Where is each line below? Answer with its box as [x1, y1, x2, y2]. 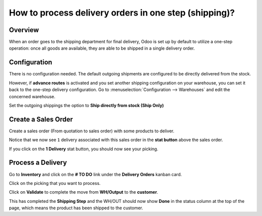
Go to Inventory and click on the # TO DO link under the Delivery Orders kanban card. [9, 171, 182, 177]
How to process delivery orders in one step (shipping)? [9, 7, 235, 18]
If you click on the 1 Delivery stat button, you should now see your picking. [9, 146, 159, 152]
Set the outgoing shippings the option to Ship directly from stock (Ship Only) [9, 102, 164, 108]
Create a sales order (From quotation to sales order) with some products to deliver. [9, 128, 175, 134]
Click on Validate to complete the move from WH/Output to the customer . [9, 189, 159, 195]
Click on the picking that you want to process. [9, 180, 101, 186]
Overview [9, 26, 39, 34]
